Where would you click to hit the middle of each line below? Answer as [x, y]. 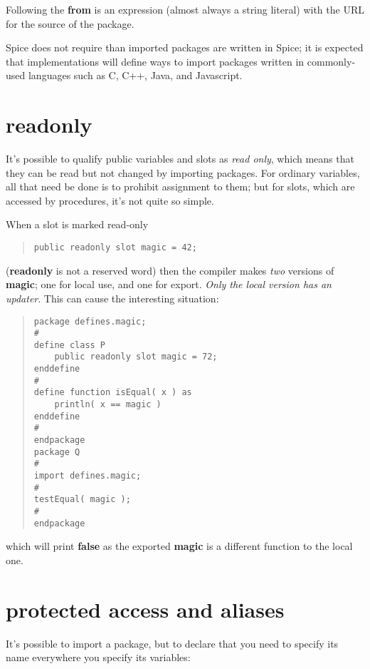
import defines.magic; [88, 476]
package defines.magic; [90, 321]
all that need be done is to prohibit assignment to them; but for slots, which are [180, 187]
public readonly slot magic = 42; [115, 248]
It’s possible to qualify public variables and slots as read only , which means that [180, 159]
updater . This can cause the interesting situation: [112, 298]
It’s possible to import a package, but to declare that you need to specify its [172, 643]
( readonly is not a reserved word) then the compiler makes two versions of [170, 270]
